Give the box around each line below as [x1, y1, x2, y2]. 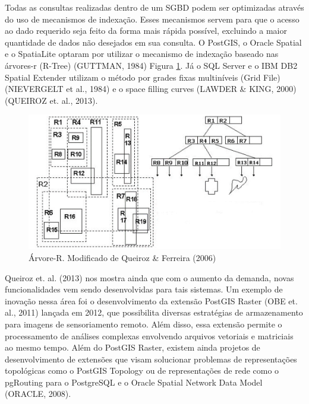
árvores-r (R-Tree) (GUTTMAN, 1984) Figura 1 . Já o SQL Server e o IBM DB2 [5, 59, 298, 71]
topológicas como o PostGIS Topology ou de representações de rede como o [5, 364, 279, 377]
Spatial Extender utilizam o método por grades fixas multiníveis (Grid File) [5, 71, 280, 83]
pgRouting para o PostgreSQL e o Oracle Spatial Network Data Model [5, 376, 263, 388]
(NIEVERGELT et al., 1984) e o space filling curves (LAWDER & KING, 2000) [5, 82, 297, 95]
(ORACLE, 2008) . [5, 387, 71, 400]
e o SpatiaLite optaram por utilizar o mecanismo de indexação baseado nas [5, 47, 279, 60]
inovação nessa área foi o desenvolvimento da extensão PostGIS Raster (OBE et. [5, 294, 298, 307]
